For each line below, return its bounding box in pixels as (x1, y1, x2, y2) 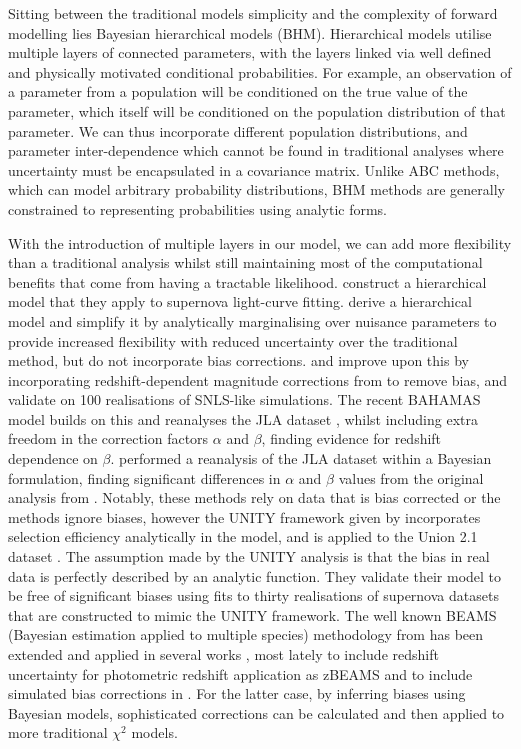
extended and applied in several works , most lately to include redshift (8, 644, 439, 664)
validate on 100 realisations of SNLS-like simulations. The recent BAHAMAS (8, 389, 481, 410)
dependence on (8, 448, 98, 469)
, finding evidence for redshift (261, 428, 442, 449)
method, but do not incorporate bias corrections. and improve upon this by (8, 350, 469, 371)
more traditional (8, 722, 108, 743)
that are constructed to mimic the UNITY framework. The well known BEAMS (8, 604, 497, 625)
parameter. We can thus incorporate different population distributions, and (8, 120, 468, 141)
